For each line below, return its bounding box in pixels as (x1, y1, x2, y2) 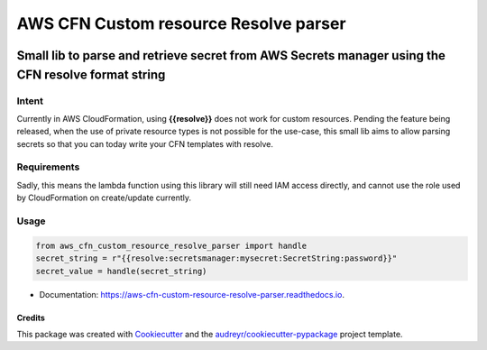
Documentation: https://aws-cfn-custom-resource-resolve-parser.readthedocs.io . (39, 289, 345, 299)
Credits (16, 312, 45, 323)
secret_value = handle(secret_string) (35, 266, 207, 276)
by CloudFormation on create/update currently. (16, 192, 192, 203)
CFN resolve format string (16, 67, 166, 82)
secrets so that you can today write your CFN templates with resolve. (16, 138, 274, 149)
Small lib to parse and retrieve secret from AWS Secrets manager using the (16, 48, 446, 63)
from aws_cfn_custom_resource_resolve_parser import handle (35, 240, 308, 251)
